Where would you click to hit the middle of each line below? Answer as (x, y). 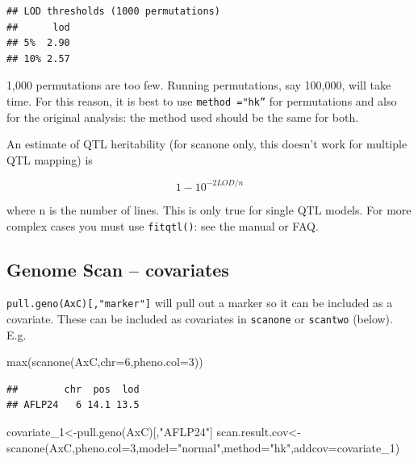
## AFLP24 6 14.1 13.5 (73, 405)
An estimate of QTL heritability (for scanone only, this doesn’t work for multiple (207, 144)
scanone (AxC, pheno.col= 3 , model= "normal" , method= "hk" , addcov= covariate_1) (203, 447)
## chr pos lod (73, 389)
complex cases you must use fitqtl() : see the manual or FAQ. (163, 225)
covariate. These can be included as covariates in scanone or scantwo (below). (200, 319)
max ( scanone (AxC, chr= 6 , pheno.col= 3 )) (105, 362)
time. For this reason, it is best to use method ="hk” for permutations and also (202, 100)
